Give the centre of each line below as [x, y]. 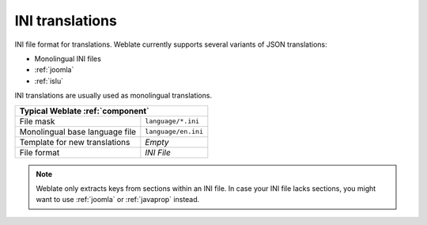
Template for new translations [75, 142]
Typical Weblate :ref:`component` [84, 111]
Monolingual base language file [78, 132]
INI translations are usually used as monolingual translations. [113, 96]
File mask [37, 121]
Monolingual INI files [68, 59]
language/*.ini [172, 121]
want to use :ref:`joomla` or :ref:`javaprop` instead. [118, 200]
